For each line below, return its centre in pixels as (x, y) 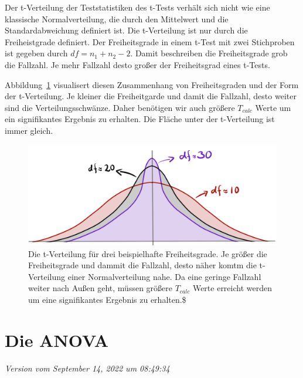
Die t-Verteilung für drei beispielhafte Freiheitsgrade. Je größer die (148, 253)
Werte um (273, 107)
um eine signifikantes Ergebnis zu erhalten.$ (107, 299)
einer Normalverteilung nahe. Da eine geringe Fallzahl (164, 276)
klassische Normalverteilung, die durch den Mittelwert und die (117, 18)
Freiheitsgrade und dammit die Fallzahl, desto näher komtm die (142, 265)
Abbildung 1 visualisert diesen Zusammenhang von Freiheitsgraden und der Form (152, 84)
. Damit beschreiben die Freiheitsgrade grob (209, 53)
